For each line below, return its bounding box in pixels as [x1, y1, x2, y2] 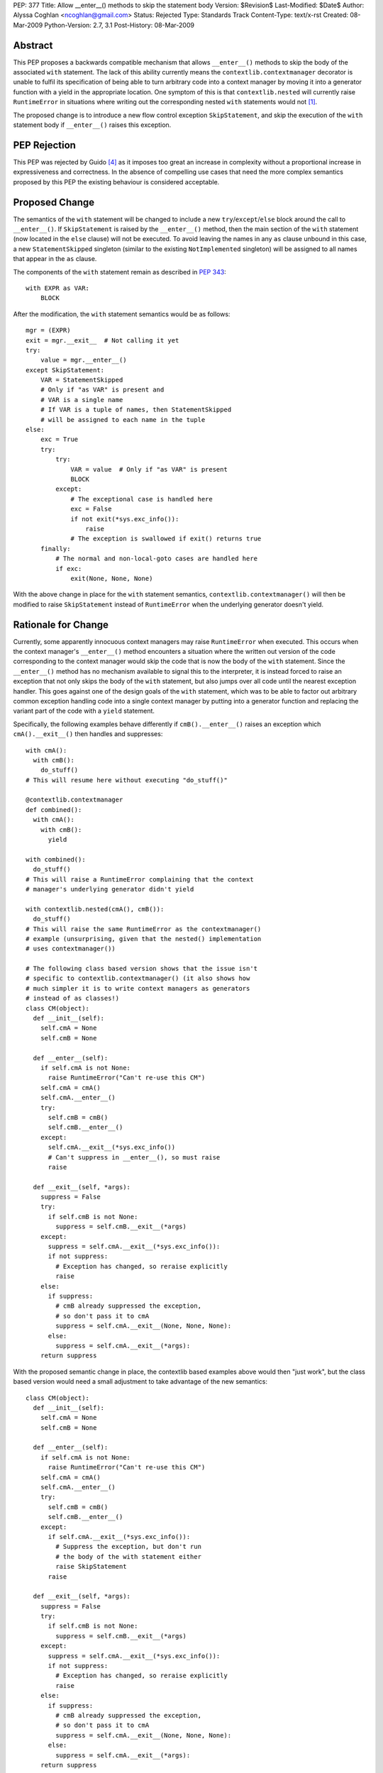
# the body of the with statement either [55, 1552, 202, 1560]
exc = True [40, 435, 79, 443]
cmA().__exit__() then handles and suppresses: [13, 730, 163, 738]
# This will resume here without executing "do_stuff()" [26, 776, 228, 784]
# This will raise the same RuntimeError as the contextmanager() [26, 925, 262, 933]
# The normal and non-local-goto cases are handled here [55, 555, 258, 563]
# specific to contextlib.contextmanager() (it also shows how [26, 974, 250, 982]
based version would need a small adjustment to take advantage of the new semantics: [13, 1377, 268, 1386]
